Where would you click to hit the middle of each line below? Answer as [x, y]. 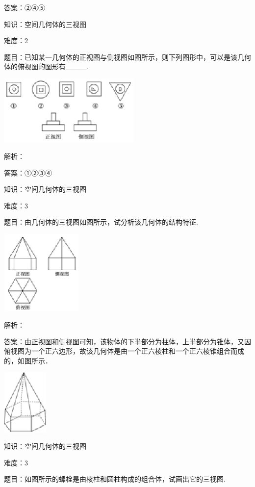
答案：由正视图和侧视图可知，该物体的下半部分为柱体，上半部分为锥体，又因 [127, 341]
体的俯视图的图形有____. [46, 66]
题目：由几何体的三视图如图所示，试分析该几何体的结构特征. [101, 222]
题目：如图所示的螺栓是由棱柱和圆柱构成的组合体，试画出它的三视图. [115, 479]
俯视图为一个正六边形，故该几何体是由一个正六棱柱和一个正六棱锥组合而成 [124, 351]
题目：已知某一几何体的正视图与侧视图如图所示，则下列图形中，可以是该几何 [127, 57]
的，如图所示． [28, 360]
